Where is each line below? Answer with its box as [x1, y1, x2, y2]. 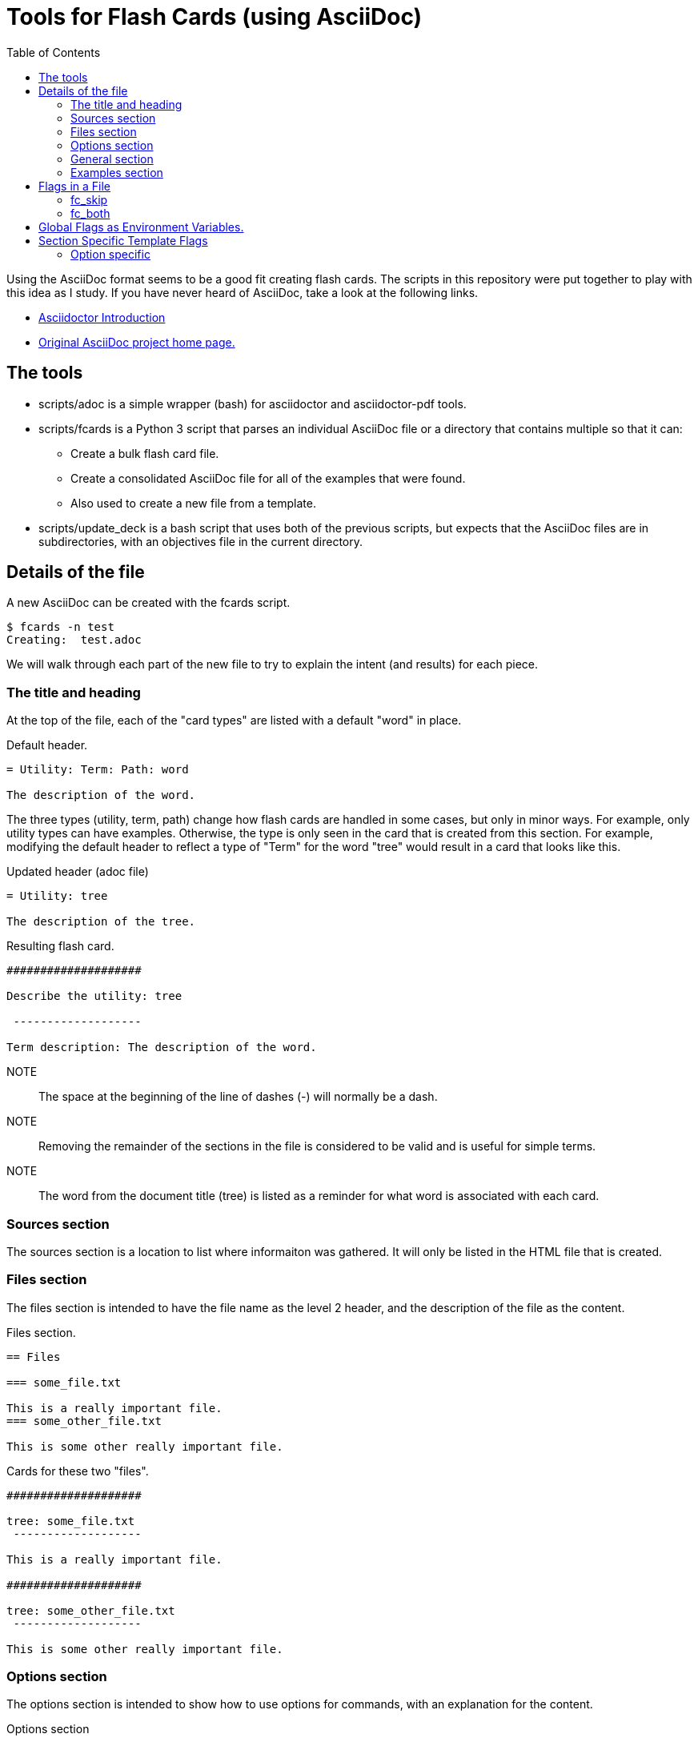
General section [70, 151, 154, 166]
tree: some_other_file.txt [6, 1604, 175, 1617]
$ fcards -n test [6, 620, 114, 634]
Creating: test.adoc [6, 633, 142, 647]
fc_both [70, 206, 110, 220]
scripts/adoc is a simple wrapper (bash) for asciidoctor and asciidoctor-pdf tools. [38, 396, 467, 411]
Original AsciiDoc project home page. [38, 335, 235, 349]
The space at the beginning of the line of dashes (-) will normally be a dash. [38, 1090, 438, 1104]
